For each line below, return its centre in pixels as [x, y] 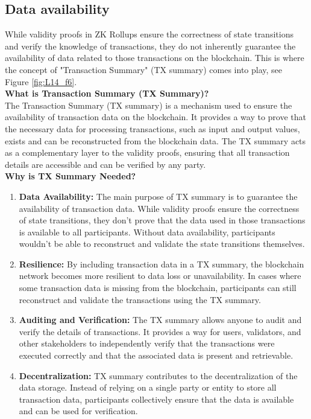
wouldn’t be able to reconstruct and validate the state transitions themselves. [162, 244]
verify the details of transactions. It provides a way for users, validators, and [160, 331]
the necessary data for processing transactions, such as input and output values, [152, 128]
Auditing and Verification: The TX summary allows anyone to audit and [160, 320]
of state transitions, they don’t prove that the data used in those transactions [162, 220]
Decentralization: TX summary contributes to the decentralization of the [158, 375]
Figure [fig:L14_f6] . [41, 81]
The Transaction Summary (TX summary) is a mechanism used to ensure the [149, 105]
